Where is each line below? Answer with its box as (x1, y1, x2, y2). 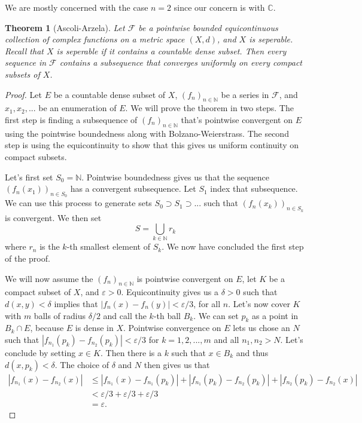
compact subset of (5, 286, 71, 298)
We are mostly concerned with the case (5, 1, 148, 13)
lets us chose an (233, 321, 290, 334)
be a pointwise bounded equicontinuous (138, 21, 278, 33)
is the (39, 240, 60, 253)
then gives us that (144, 358, 210, 370)
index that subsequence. (210, 182, 298, 195)
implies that (54, 298, 98, 310)
